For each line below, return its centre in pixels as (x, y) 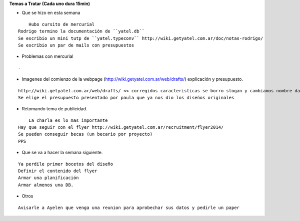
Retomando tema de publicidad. (54, 109)
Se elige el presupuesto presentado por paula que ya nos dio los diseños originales (126, 98)
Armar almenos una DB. (46, 185)
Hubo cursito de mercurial (61, 24)
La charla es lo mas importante (68, 120)
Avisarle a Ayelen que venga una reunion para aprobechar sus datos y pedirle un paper (129, 208)
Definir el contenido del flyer (58, 171)
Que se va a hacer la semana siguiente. (62, 153)
